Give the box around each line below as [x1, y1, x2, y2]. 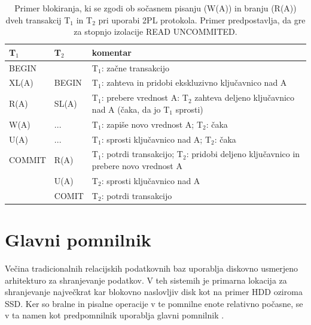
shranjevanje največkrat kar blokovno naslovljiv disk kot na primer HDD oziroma [5, 285, 303, 298]
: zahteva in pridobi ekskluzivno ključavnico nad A [101, 76, 287, 89]
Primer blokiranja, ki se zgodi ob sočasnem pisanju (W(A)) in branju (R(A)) [14, 2, 297, 14]
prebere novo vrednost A [92, 160, 182, 172]
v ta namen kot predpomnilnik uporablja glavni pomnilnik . [5, 309, 224, 321]
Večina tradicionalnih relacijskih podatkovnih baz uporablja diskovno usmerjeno [5, 261, 298, 274]
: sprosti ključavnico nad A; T [101, 133, 212, 145]
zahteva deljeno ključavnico [194, 91, 295, 104]
